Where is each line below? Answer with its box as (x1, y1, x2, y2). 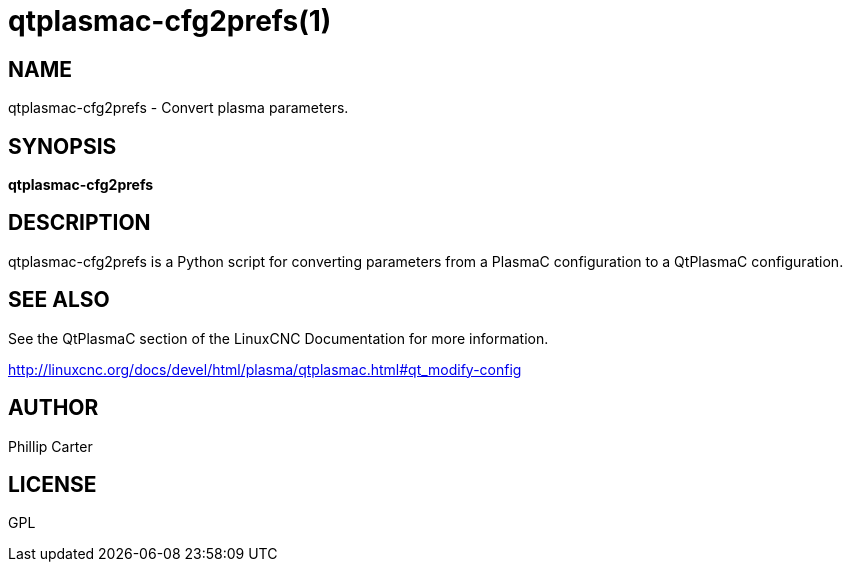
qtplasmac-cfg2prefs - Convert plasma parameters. (8, 99, 349, 117)
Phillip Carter (8, 437, 93, 455)
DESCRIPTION (8, 210, 151, 236)
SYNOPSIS (8, 133, 117, 159)
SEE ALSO (8, 287, 110, 313)
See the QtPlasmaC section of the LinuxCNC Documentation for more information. (8, 329, 549, 347)
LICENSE (8, 471, 97, 497)
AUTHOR (8, 395, 99, 421)
